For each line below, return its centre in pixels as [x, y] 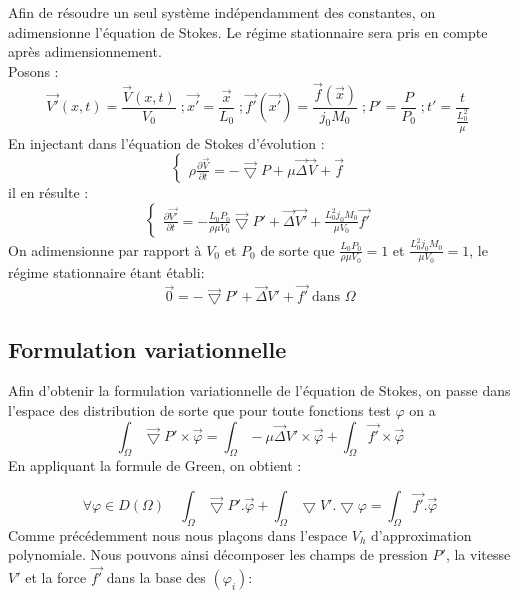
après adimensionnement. [85, 51]
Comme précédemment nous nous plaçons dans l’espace [178, 534]
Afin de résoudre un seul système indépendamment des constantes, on [222, 12]
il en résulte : [48, 192]
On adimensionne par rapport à [105, 249]
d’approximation [421, 534]
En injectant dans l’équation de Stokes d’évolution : [166, 142]
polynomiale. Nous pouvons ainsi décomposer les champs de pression [218, 554]
